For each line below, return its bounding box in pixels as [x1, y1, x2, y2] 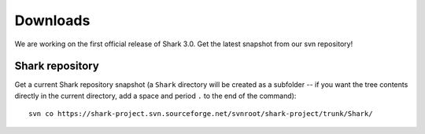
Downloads [14, 12, 91, 29]
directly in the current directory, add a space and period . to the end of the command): [14, 91, 297, 100]
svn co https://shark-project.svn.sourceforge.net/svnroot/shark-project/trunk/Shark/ [28, 110, 373, 118]
